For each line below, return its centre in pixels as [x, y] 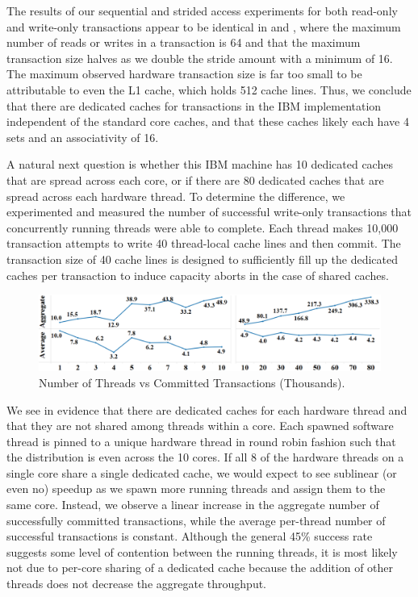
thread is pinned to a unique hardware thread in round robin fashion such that [201, 441]
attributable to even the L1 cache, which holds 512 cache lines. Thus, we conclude [209, 89]
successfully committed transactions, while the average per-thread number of [196, 520]
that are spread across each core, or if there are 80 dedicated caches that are [195, 180]
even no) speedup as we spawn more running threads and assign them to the [196, 488]
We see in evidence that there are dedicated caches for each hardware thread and [207, 409]
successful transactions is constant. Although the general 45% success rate [190, 536]
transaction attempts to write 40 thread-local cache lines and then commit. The [204, 243]
